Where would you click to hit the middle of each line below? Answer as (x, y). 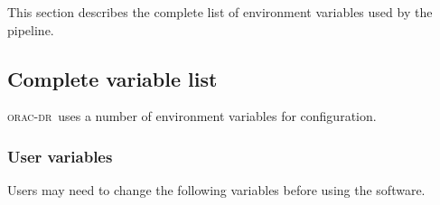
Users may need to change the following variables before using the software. (216, 190)
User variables (60, 156)
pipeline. (31, 29)
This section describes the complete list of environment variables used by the (220, 12)
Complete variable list (112, 78)
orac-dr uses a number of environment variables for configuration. (192, 116)
